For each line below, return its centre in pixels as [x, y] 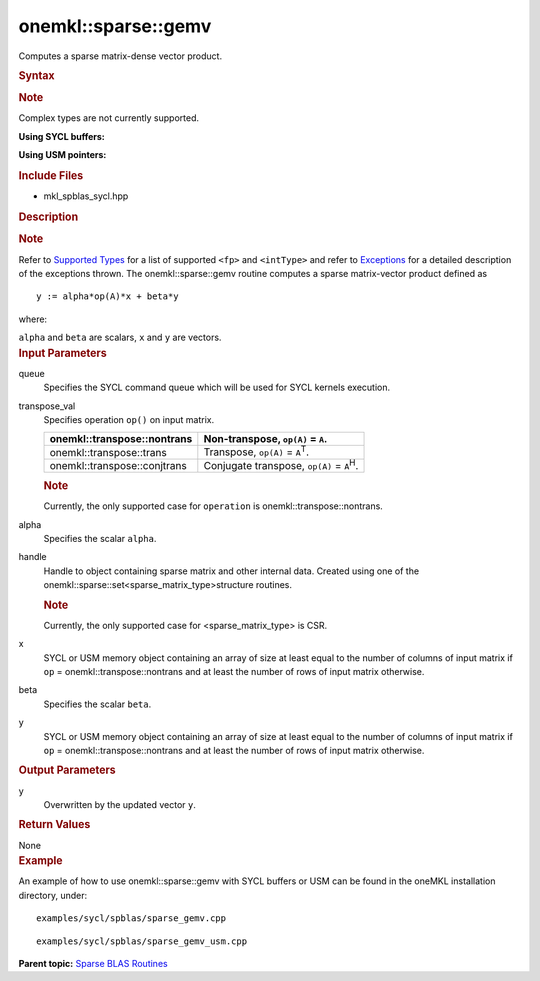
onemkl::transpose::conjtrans [118, 465]
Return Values [54, 825]
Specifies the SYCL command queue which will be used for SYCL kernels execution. [217, 387]
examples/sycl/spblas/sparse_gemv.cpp [131, 918]
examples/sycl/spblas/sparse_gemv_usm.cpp [142, 941]
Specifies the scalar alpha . [100, 539]
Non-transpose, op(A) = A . [265, 439]
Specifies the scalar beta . [97, 704]
